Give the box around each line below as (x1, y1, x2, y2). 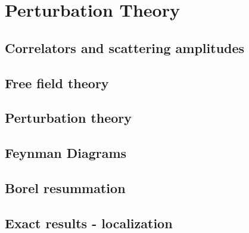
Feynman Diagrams (5, 144, 127, 162)
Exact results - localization (5, 213, 173, 232)
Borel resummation (5, 178, 126, 197)
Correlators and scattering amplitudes (5, 38, 245, 57)
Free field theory (5, 73, 109, 92)
